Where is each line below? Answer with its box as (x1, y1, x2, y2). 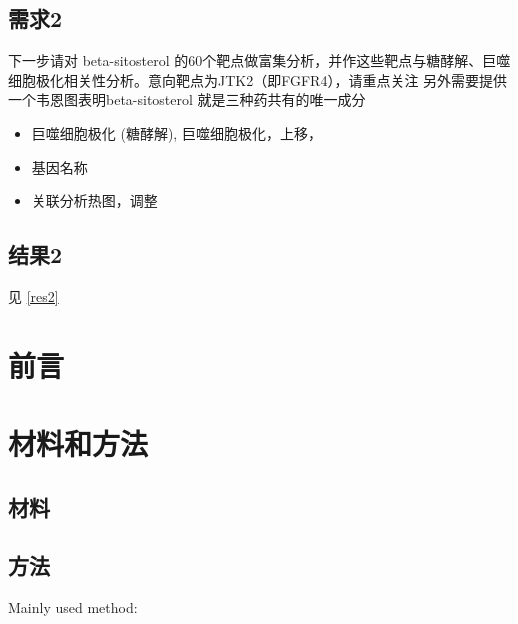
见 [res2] (8, 285, 59, 306)
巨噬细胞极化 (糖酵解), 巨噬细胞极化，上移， (31, 122, 322, 143)
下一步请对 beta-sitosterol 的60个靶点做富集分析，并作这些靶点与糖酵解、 (8, 50, 483, 71)
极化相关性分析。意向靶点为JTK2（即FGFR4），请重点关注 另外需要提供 (35, 69, 508, 90)
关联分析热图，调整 (31, 190, 158, 211)
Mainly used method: (8, 597, 138, 618)
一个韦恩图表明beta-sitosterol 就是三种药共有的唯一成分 (8, 89, 366, 110)
